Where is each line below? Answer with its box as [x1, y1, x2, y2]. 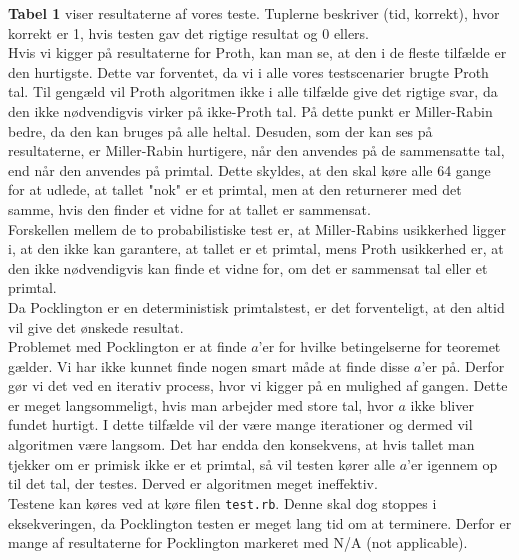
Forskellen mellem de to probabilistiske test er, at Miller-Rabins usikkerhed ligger [8, 218, 507, 239]
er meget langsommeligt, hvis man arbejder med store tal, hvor [8, 394, 394, 415]
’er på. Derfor [421, 355, 505, 376]
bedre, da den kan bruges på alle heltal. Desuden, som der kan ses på [8, 120, 433, 141]
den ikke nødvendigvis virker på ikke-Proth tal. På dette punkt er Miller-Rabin [8, 100, 493, 121]
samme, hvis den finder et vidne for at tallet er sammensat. [8, 198, 371, 219]
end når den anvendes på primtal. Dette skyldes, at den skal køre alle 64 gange [8, 159, 491, 180]
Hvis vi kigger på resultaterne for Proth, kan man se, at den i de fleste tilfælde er [8, 42, 507, 63]
